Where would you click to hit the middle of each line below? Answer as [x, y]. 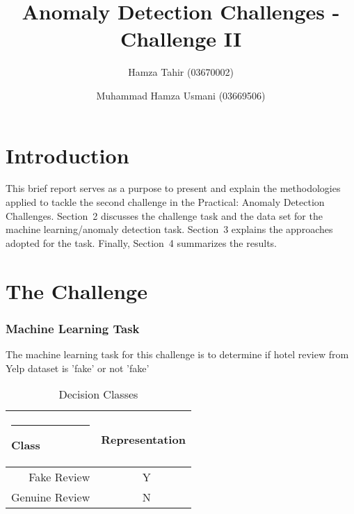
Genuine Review [51, 497]
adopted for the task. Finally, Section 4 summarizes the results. [141, 242]
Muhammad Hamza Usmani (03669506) [181, 95]
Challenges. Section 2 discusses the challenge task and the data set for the [164, 215]
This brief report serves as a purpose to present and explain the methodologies [173, 188]
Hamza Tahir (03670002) [181, 72]
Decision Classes [98, 394]
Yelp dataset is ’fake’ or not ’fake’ [78, 368]
